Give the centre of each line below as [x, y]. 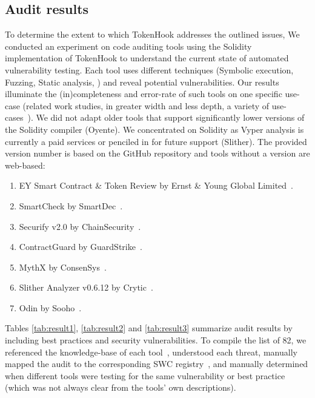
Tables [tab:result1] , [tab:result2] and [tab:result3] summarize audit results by [149, 328]
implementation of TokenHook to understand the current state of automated [147, 58]
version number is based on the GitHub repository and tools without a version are [157, 153]
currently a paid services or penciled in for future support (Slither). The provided [156, 141]
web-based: [25, 165]
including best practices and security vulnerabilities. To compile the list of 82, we [156, 340]
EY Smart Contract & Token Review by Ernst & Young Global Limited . [156, 185]
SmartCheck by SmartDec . [71, 205]
